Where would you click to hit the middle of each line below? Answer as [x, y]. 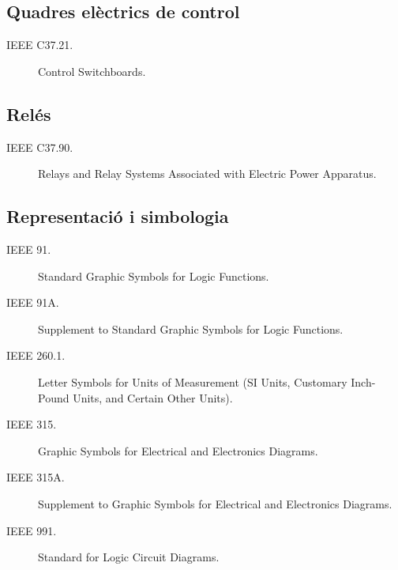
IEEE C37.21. [40, 45]
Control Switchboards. [92, 71]
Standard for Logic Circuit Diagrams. [129, 557]
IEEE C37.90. [40, 147]
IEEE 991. [32, 530]
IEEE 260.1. [36, 355]
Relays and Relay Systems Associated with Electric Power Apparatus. [207, 174]
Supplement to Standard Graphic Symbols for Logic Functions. [191, 328]
